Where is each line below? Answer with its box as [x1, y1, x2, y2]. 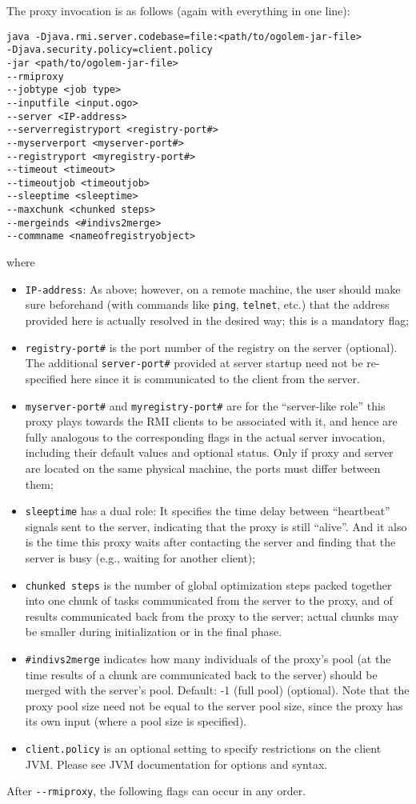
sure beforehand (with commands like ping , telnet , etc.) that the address [25, 296, 390, 313]
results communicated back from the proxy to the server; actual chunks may [25, 607, 399, 624]
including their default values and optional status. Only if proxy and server [25, 444, 394, 461]
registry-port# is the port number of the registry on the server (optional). [25, 338, 398, 355]
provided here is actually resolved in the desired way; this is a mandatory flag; [25, 312, 410, 328]
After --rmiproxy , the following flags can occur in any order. [6, 782, 306, 799]
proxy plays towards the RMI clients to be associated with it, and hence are [25, 413, 398, 430]
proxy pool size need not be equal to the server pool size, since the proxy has [25, 697, 403, 714]
